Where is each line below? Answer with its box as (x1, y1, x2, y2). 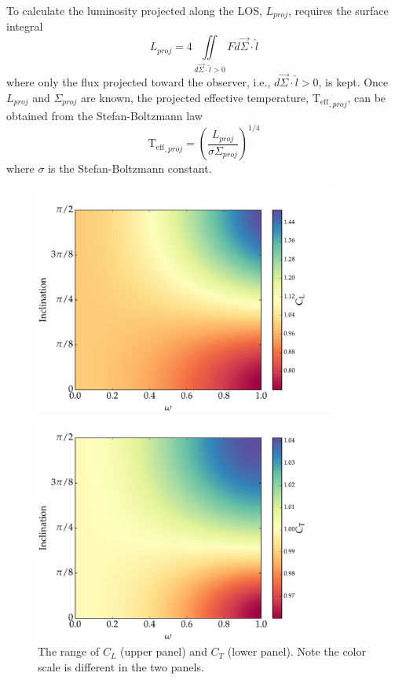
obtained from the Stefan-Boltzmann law (6, 108, 203, 123)
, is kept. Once (318, 74, 389, 90)
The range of (38, 643, 100, 660)
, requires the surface (287, 2, 389, 18)
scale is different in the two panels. (38, 658, 204, 675)
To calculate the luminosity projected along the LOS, (6, 2, 262, 18)
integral (6, 18, 43, 35)
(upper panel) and (120, 643, 207, 660)
